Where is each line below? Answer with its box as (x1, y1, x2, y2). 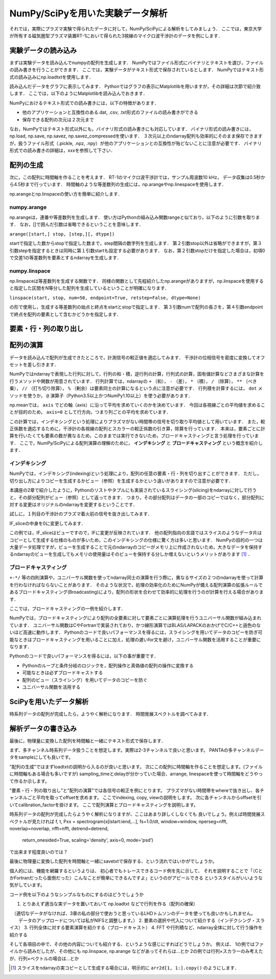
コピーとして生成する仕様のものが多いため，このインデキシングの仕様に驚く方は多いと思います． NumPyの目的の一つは (9, 537, 263, 543)
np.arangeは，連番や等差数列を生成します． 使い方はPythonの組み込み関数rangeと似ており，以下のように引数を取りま (9, 214, 260, 220)
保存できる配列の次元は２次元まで (22, 116, 94, 122)
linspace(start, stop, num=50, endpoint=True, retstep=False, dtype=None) (9, 295, 201, 301)
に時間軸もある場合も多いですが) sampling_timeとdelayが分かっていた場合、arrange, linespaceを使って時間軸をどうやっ (9, 771, 263, 777)
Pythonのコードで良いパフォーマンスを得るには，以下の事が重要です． (9, 653, 158, 659)
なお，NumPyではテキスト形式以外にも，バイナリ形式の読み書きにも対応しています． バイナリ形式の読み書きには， (9, 126, 254, 132)
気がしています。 (9, 882, 45, 888)
